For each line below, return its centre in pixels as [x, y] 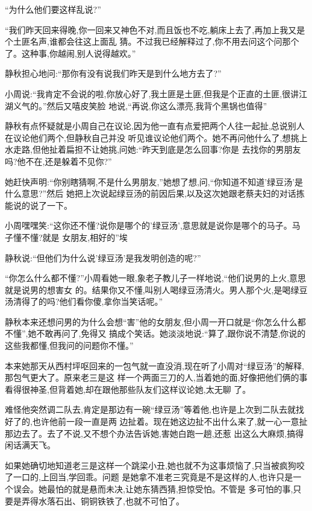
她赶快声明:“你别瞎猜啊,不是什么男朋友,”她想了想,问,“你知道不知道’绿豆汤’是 [154, 181]
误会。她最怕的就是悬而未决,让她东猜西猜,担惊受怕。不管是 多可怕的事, [153, 489]
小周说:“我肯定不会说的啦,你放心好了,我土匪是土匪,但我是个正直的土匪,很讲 [152, 93]
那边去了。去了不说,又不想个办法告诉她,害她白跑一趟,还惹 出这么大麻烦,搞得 [154, 433]
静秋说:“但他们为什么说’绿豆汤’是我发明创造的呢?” [103, 257]
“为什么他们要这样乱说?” [53, 9]
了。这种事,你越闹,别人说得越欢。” [70, 53]
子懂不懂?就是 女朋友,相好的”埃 [66, 237]
